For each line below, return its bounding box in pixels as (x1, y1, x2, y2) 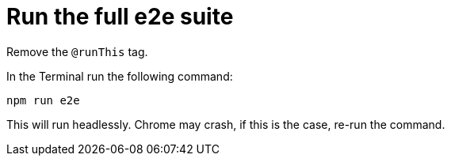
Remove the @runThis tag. (6, 44, 148, 58)
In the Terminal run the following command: (6, 69, 233, 83)
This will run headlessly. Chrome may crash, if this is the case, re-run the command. (6, 117, 445, 131)
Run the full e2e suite (6, 3, 234, 30)
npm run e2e (6, 93, 80, 107)
